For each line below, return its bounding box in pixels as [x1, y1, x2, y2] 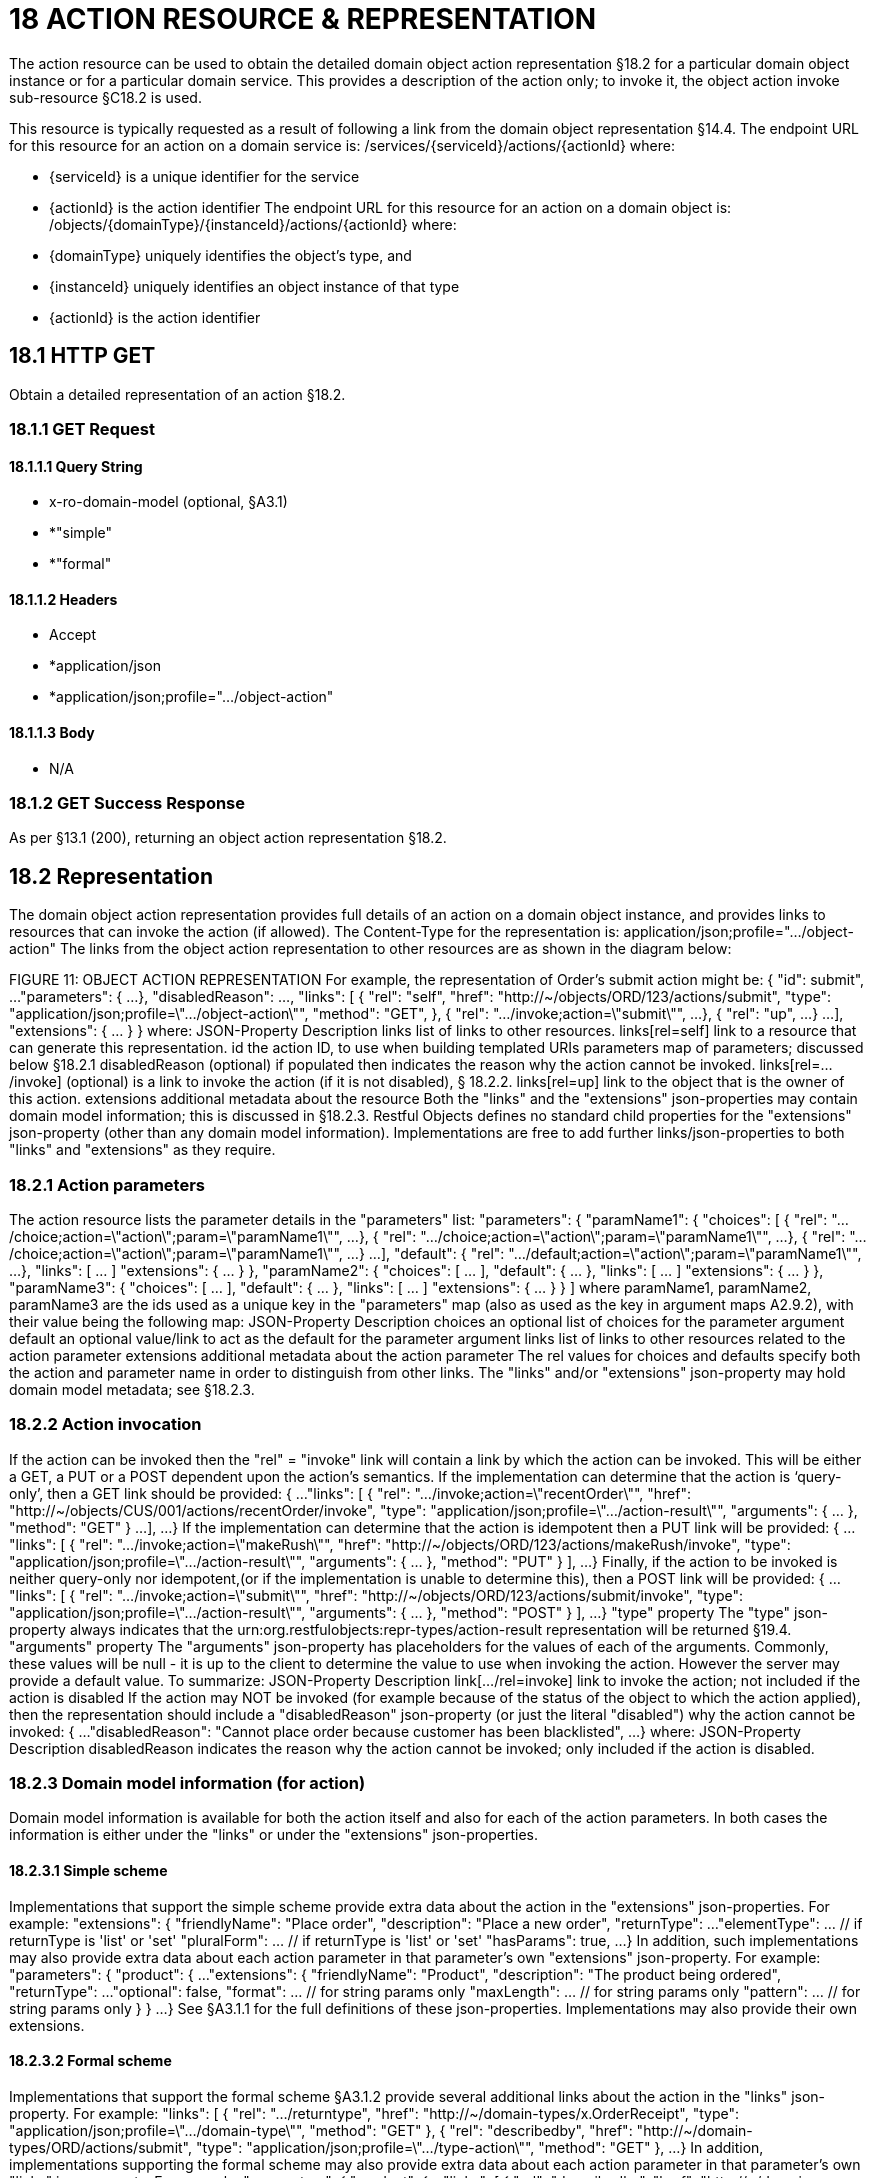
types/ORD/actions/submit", [9, 2138, 193, 2156]
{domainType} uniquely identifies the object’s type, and [49, 246, 412, 264]
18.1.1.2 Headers [9, 590, 118, 608]
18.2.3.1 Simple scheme [9, 1862, 168, 1880]
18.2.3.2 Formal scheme [9, 2052, 172, 2070]
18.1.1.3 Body [9, 724, 95, 742]
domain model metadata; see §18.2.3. [9, 1380, 255, 1398]
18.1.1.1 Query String [9, 457, 143, 475]
